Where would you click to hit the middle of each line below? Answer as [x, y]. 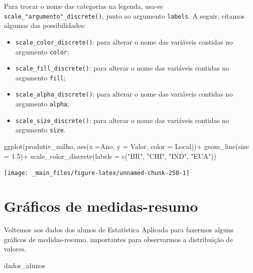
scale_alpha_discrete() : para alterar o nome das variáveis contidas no [124, 94]
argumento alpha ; [42, 104]
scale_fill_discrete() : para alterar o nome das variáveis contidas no [122, 68]
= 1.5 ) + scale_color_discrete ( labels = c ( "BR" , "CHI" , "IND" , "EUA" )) [110, 156]
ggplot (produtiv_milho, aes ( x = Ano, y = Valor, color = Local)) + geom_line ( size [126, 146]
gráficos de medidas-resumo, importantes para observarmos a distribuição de [118, 239]
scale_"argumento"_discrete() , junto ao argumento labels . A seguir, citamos [124, 15]
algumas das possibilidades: [45, 25]
